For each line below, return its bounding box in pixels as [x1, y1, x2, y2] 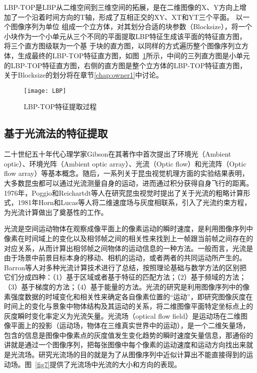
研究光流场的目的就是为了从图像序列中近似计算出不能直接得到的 [38, 349, 246, 360]
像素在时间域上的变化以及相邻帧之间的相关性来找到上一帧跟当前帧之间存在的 [4, 233, 253, 243]
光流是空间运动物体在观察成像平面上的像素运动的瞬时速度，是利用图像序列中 [4, 223, 253, 234]
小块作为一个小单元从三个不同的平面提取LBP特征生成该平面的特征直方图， [4, 31, 247, 41]
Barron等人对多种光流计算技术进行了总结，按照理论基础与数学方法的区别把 [4, 262, 247, 272]
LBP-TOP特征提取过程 [24, 101, 97, 112]
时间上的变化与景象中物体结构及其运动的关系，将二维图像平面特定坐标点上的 [4, 301, 253, 311]
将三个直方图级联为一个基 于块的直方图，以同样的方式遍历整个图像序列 [4, 41, 235, 51]
